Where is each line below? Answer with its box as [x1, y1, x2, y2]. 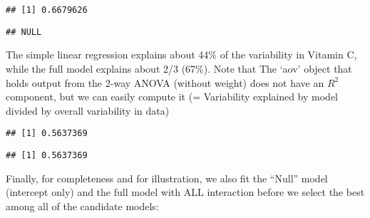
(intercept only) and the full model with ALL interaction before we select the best [6, 185, 365, 199]
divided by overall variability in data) [6, 103, 170, 118]
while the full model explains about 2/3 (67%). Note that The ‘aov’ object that [6, 61, 352, 76]
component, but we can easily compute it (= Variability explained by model [6, 89, 339, 104]
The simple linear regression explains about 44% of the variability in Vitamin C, [6, 47, 357, 62]
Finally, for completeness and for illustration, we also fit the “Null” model [6, 170, 328, 185]
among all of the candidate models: [6, 198, 159, 213]
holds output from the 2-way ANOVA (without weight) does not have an [6, 75, 324, 90]
